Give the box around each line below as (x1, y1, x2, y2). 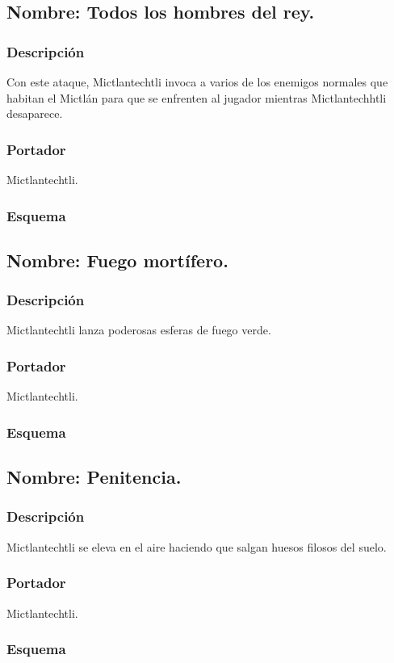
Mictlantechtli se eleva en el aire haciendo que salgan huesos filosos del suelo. (6, 538, 387, 555)
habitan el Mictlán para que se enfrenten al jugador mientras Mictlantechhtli (6, 89, 387, 106)
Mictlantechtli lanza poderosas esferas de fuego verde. (6, 321, 271, 338)
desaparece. (6, 105, 63, 122)
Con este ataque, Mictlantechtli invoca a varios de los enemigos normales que (6, 73, 388, 90)
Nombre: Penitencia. (6, 464, 182, 489)
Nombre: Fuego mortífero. (6, 247, 228, 272)
